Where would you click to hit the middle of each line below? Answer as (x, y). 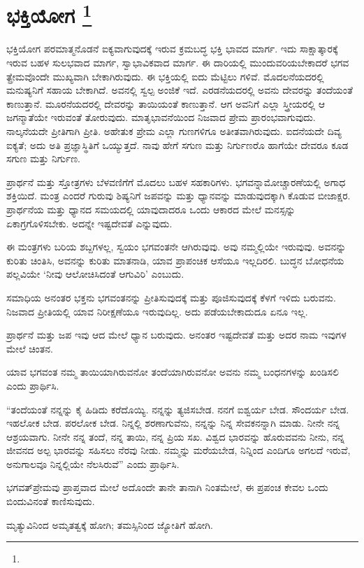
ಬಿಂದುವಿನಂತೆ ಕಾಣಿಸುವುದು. (51, 501)
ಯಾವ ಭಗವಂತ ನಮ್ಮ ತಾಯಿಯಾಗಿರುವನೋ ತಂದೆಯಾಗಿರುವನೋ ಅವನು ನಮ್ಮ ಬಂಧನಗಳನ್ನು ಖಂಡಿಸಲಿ (173, 372)
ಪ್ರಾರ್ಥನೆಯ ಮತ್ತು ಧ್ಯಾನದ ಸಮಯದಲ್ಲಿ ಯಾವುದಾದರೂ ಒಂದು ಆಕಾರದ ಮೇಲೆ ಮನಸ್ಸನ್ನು (151, 209)
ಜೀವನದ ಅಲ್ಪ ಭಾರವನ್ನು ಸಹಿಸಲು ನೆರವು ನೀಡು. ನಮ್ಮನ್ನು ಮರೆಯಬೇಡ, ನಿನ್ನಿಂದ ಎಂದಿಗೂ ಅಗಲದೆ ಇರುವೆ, (179, 450)
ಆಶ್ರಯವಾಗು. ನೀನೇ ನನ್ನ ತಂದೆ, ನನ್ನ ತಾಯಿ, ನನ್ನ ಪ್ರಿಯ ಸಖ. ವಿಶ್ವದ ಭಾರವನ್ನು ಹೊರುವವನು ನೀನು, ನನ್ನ (175, 436)
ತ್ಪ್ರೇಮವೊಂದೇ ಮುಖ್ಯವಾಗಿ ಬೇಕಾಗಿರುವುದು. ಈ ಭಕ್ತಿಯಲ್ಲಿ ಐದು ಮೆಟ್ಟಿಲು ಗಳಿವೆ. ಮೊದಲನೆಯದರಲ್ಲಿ (165, 76)
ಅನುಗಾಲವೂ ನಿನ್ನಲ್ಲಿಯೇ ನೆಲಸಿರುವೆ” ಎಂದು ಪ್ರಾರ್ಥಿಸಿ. (93, 463)
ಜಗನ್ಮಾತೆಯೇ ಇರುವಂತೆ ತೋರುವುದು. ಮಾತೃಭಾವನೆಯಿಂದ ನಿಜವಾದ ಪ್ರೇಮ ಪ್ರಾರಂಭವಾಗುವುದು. (161, 117)
